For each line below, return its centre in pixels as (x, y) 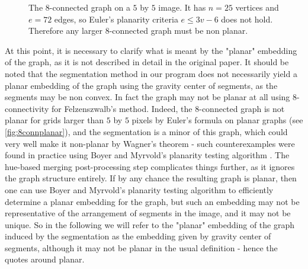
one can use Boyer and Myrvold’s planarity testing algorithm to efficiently (139, 189)
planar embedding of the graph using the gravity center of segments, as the (141, 85)
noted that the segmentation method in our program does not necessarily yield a (151, 73)
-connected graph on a (90, 7)
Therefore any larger (65, 31)
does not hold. (247, 19)
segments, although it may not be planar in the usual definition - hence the (141, 247)
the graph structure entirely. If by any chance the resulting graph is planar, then (151, 178)
